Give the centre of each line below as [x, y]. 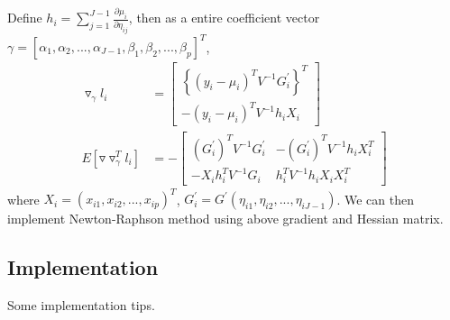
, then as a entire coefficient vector [224, 18]
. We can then [375, 199]
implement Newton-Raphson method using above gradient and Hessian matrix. [225, 219]
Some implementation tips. [81, 305]
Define [25, 18]
